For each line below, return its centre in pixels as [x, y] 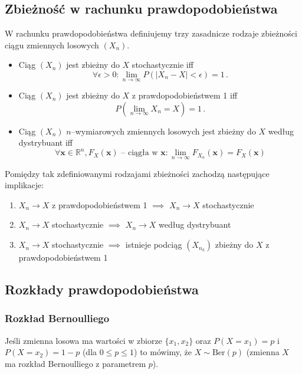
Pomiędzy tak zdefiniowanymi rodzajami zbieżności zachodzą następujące [137, 173]
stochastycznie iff [163, 65]
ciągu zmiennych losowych [52, 45]
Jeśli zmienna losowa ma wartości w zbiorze [83, 340]
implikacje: [24, 185]
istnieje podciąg [154, 245]
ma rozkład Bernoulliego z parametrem [75, 363]
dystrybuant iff [45, 142]
